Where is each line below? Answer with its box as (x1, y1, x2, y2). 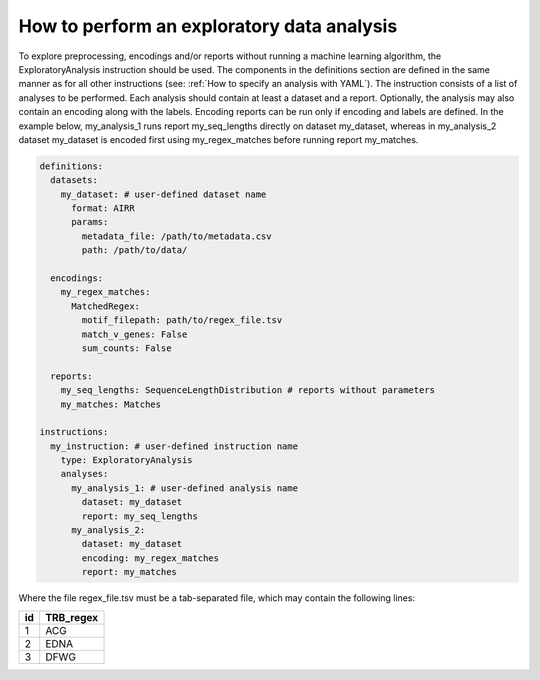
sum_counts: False (81, 342, 172, 354)
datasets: (50, 175, 99, 186)
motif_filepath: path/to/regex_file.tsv (81, 315, 283, 326)
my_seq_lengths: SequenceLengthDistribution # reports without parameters (60, 385, 435, 396)
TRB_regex (45, 610, 99, 624)
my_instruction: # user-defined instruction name (50, 440, 299, 452)
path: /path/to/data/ (81, 245, 188, 256)
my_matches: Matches (60, 398, 162, 410)
